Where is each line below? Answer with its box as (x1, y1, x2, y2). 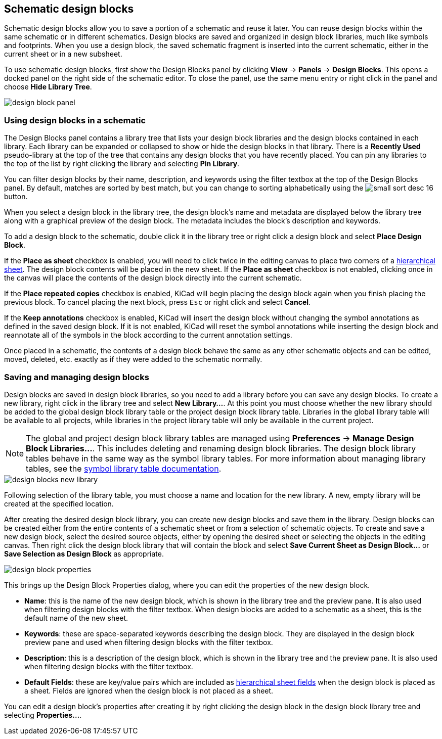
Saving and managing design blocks (4, 372, 149, 382)
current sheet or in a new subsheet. (4, 50, 122, 59)
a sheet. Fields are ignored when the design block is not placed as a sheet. (24, 686, 274, 695)
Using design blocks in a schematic (4, 115, 146, 125)
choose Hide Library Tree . (4, 82, 92, 91)
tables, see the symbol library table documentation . (26, 463, 222, 474)
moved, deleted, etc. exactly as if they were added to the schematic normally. (4, 355, 262, 364)
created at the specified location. (4, 499, 114, 508)
